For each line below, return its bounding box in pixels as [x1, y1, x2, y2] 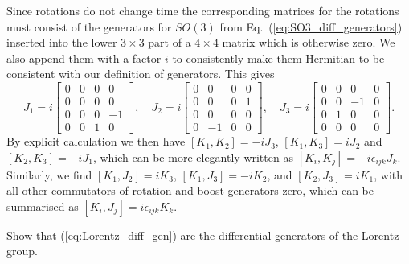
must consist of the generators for [6, 18, 172, 35]
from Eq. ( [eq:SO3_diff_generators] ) [219, 18, 403, 35]
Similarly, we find [6, 166, 92, 183]
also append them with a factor [6, 49, 162, 66]
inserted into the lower [6, 34, 117, 51]
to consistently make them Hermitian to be [172, 49, 385, 66]
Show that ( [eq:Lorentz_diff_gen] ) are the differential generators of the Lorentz [6, 226, 399, 243]
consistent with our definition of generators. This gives [6, 65, 275, 82]
